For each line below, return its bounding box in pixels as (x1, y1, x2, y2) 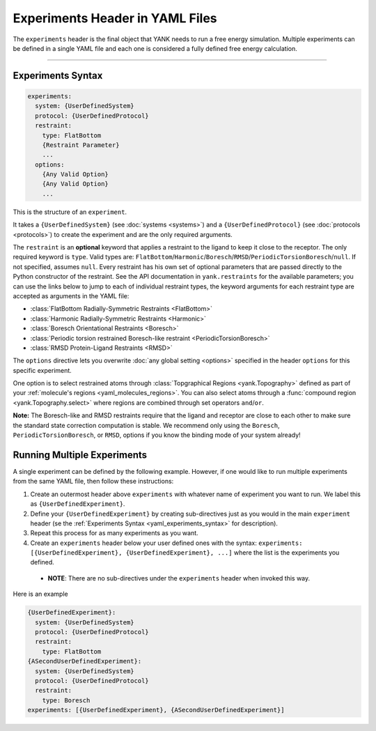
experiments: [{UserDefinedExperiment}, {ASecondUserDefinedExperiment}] (27, 706, 285, 714)
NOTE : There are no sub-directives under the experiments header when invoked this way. (47, 574, 311, 582)
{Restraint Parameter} (42, 141, 120, 149)
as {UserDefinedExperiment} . (30, 500, 125, 508)
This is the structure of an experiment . (13, 208, 127, 216)
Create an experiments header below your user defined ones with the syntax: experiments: (30, 539, 303, 547)
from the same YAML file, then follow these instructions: (13, 477, 174, 486)
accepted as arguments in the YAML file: (13, 291, 130, 300)
